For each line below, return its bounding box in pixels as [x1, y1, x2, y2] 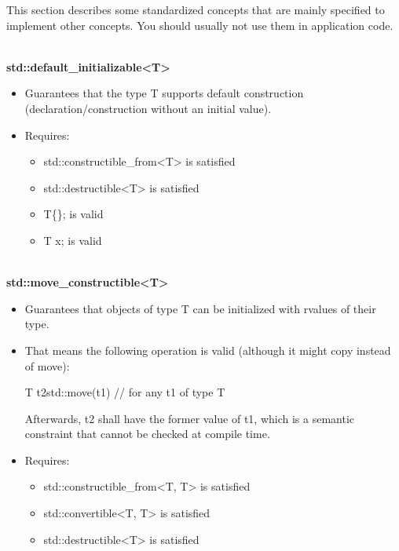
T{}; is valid [43, 206, 104, 222]
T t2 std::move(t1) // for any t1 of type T [24, 384, 225, 400]
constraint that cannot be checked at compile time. [24, 425, 270, 442]
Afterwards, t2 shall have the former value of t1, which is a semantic [24, 410, 355, 426]
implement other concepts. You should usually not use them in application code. [6, 16, 394, 33]
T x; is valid [43, 232, 102, 248]
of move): [24, 357, 70, 374]
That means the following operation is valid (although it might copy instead [24, 341, 391, 358]
